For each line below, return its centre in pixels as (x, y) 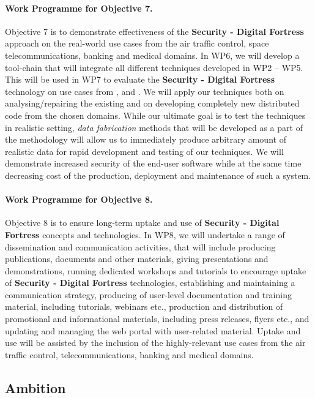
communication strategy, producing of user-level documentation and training (148, 294)
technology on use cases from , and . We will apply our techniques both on (145, 91)
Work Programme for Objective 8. (79, 199)
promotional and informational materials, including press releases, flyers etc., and (157, 319)
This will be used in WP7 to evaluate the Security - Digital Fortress (140, 79)
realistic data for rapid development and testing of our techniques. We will (144, 151)
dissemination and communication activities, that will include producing (140, 246)
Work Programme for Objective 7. (79, 8)
